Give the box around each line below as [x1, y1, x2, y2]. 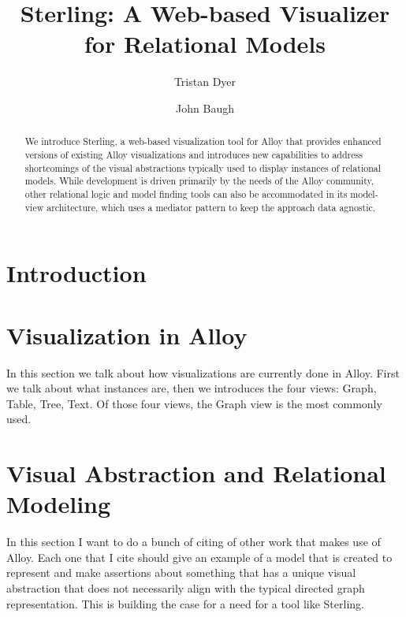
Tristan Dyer [173, 73, 237, 90]
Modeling [6, 488, 111, 520]
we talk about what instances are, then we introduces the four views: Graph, [6, 380, 377, 396]
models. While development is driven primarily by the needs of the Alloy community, [24, 174, 374, 188]
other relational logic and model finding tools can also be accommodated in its [24, 187, 348, 200]
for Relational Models [84, 28, 326, 60]
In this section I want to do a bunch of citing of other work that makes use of [6, 533, 381, 550]
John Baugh [176, 99, 234, 116]
